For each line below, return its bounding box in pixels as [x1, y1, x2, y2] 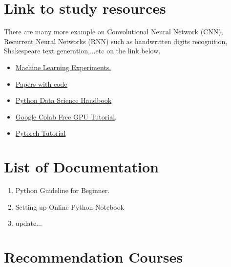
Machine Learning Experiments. [15, 62, 111, 72]
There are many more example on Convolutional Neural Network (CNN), [4, 26, 223, 37]
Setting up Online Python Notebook [15, 201, 125, 212]
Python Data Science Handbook [15, 95, 112, 105]
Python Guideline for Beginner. [15, 185, 110, 195]
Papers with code [15, 78, 67, 89]
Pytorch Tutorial [15, 128, 66, 138]
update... [15, 218, 42, 228]
